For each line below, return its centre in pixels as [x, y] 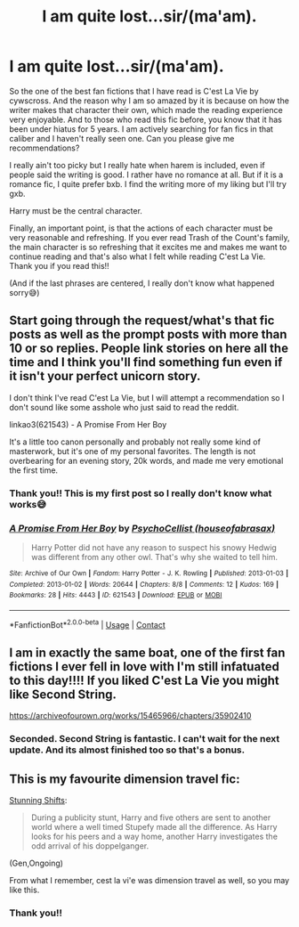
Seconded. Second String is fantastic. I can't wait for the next [145, 739]
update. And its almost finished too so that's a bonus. [127, 750]
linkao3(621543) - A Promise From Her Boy [88, 424]
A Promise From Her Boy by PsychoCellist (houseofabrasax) [142, 528]
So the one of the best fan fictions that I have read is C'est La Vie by [134, 91]
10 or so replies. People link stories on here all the [149, 349]
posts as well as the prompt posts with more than [148, 334]
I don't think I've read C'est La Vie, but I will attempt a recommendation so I [147, 397]
